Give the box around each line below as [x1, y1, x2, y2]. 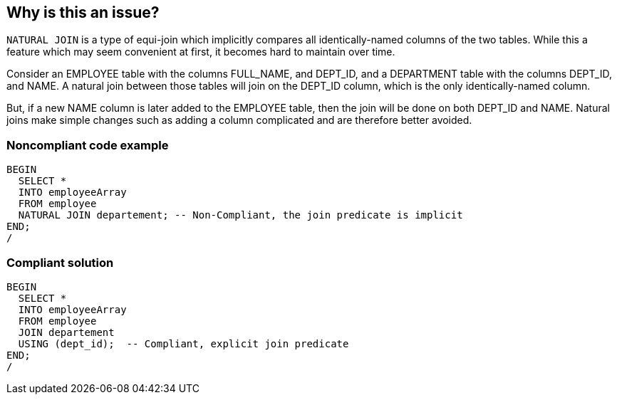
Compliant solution [6, 255, 114, 270]
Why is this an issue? [6, 4, 160, 21]
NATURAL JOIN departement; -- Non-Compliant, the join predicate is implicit [18, 209, 463, 221]
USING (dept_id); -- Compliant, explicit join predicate [18, 337, 349, 349]
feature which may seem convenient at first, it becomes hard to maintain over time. [6, 46, 395, 58]
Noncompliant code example [6, 137, 169, 152]
